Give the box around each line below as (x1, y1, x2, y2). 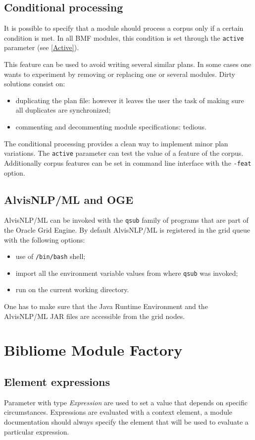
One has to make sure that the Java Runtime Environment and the (4, 301, 208, 312)
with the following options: (4, 234, 85, 245)
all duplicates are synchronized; (15, 105, 111, 115)
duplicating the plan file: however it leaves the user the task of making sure (15, 95, 244, 105)
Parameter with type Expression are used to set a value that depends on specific (4, 397, 248, 407)
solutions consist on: (4, 78, 65, 89)
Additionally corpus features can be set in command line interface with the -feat (4, 157, 252, 168)
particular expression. (4, 426, 69, 437)
